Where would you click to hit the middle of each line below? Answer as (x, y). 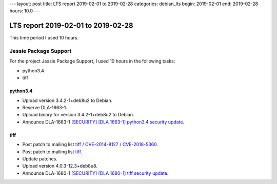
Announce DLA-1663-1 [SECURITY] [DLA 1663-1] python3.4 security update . (103, 122)
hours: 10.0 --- (25, 11)
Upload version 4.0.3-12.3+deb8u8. (60, 166)
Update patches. (40, 158)
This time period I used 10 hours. (44, 38)
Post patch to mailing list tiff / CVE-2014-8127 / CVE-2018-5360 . (90, 145)
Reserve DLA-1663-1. (45, 107)
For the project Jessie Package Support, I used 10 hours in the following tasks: (92, 61)
